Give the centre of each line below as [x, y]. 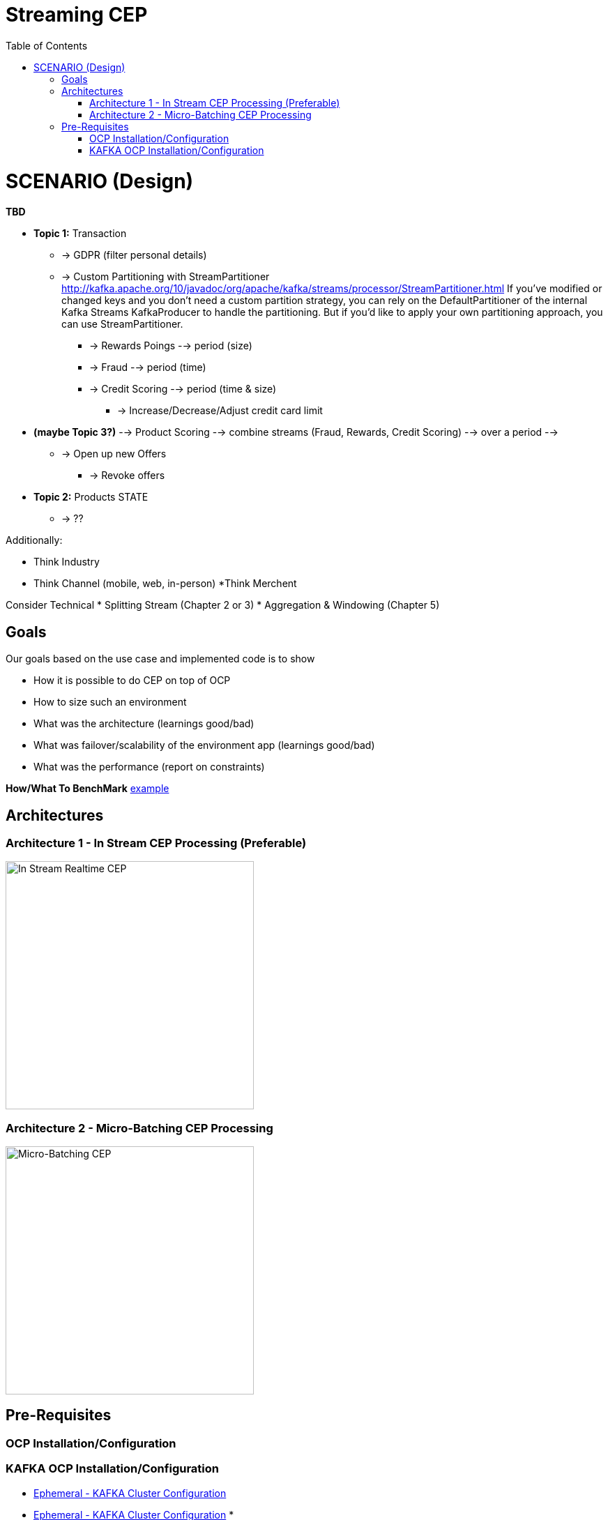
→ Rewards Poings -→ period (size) [171, 346]
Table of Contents [47, 45]
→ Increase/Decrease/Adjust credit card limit [220, 411]
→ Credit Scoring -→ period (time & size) [183, 389]
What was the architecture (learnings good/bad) [144, 724]
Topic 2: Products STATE [91, 497]
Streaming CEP [77, 15]
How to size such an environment [110, 702]
